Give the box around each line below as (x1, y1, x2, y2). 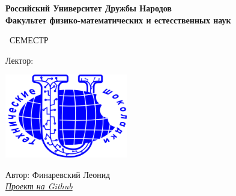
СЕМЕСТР (9, 34, 49, 46)
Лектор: (5, 54, 34, 66)
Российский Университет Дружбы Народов (5, 2, 172, 14)
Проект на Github (5, 180, 73, 192)
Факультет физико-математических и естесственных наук (5, 13, 231, 26)
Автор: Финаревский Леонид (5, 168, 110, 180)
